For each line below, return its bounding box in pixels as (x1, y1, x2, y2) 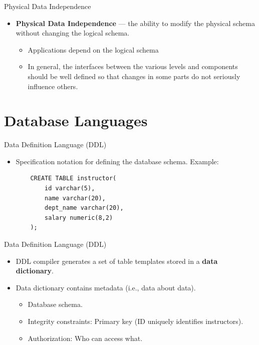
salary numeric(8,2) (45, 214, 113, 221)
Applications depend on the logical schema (28, 44, 159, 55)
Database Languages (4, 110, 148, 131)
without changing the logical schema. (16, 28, 130, 38)
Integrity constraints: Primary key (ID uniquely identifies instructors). (28, 316, 243, 326)
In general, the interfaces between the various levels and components (28, 61, 238, 72)
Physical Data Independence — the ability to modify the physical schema (16, 18, 255, 28)
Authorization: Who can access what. (28, 332, 143, 343)
